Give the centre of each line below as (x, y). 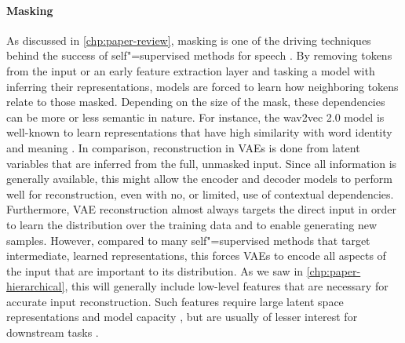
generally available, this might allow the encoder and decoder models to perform (199, 179)
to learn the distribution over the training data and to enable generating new (192, 224)
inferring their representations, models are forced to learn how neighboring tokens (202, 86)
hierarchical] (36, 286)
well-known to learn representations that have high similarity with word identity (199, 132)
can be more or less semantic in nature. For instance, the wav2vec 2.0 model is (195, 117)
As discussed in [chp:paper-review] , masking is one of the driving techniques (189, 40)
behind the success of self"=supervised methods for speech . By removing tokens (199, 55)
